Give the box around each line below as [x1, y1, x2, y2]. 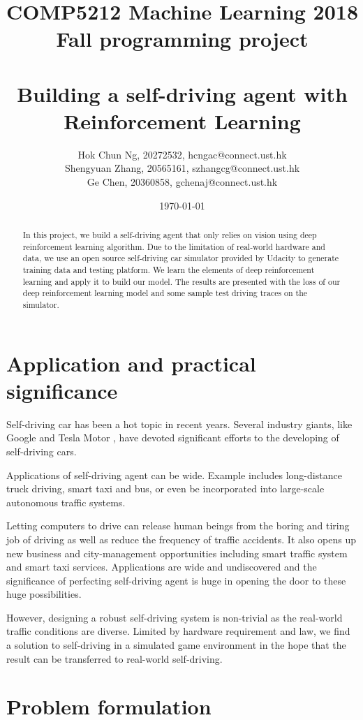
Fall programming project [56, 24, 309, 53]
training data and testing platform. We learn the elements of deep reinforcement [22, 264, 315, 276]
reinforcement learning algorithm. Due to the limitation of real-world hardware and [22, 240, 325, 252]
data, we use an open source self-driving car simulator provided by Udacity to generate [22, 252, 339, 264]
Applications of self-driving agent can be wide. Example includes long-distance [6, 467, 342, 482]
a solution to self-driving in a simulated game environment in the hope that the [6, 638, 346, 652]
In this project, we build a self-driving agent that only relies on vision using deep [22, 229, 317, 241]
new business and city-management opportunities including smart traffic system [6, 545, 348, 560]
